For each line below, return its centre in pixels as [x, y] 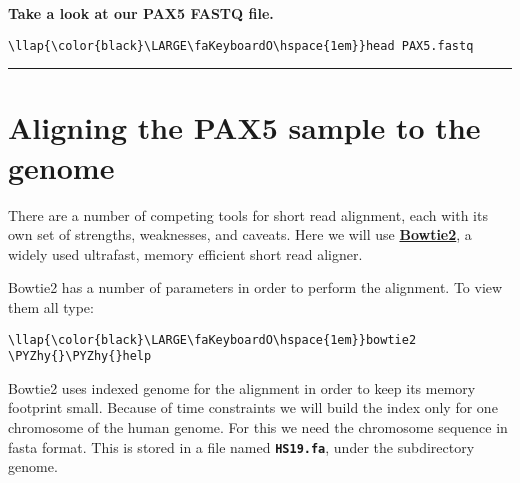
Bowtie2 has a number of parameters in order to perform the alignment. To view [255, 287]
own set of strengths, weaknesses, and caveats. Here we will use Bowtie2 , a [240, 234]
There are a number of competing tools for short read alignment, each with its [248, 214]
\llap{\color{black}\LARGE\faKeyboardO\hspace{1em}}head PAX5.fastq [241, 45]
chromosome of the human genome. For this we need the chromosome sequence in [258, 427]
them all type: [51, 306]
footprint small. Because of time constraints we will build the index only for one [253, 407]
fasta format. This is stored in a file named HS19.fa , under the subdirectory [241, 446]
